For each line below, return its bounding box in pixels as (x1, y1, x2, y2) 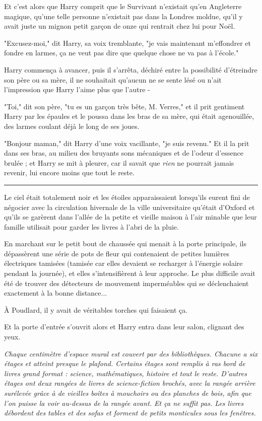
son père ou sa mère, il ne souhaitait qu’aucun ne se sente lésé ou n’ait (4, 74, 222, 85)
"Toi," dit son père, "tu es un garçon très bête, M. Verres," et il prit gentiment (4, 101, 245, 111)
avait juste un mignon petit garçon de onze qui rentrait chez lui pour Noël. (4, 21, 235, 31)
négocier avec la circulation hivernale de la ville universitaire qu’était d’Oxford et (4, 201, 255, 212)
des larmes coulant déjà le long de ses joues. (4, 120, 140, 131)
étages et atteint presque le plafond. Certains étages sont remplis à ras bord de (4, 358, 245, 369)
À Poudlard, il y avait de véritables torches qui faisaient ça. (4, 304, 188, 315)
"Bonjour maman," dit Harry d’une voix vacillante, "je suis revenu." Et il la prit (4, 137, 249, 148)
